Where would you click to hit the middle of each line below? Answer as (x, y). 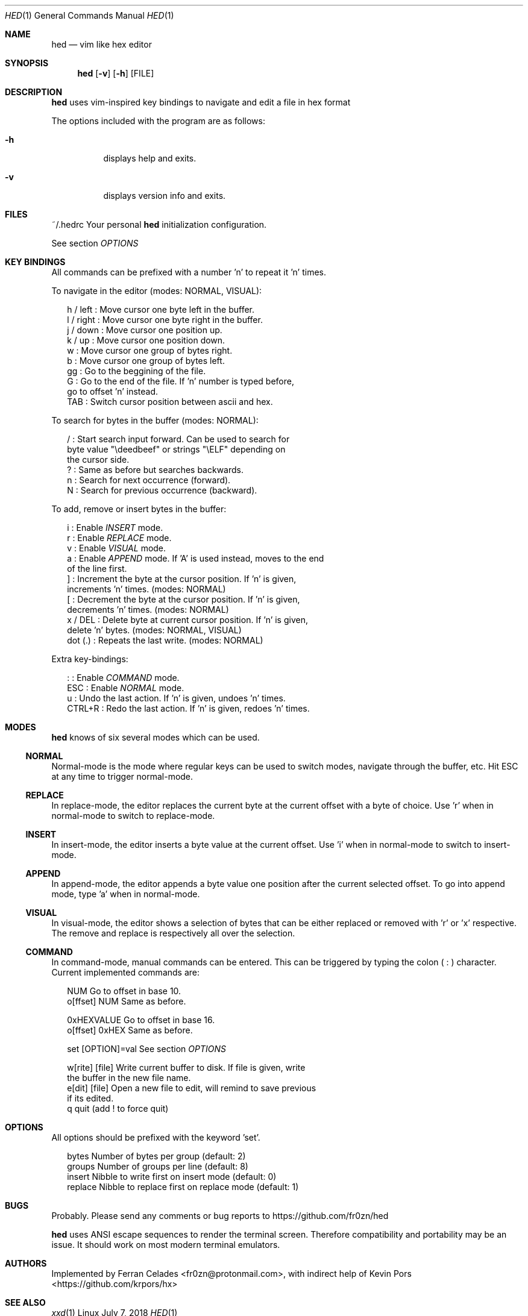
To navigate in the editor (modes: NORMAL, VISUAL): (157, 291)
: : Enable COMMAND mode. (123, 678)
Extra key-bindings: (90, 659)
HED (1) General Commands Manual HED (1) (90, 15)
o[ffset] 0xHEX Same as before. (130, 1030)
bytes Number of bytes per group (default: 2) (156, 1156)
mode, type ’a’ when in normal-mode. (126, 894)
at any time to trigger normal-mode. (122, 776)
